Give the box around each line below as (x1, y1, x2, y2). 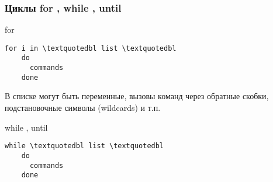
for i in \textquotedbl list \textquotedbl (5, 44, 177, 52)
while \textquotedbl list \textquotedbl (5, 142, 164, 150)
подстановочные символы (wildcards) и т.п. (5, 101, 161, 114)
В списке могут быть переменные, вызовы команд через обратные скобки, (5, 90, 269, 102)
